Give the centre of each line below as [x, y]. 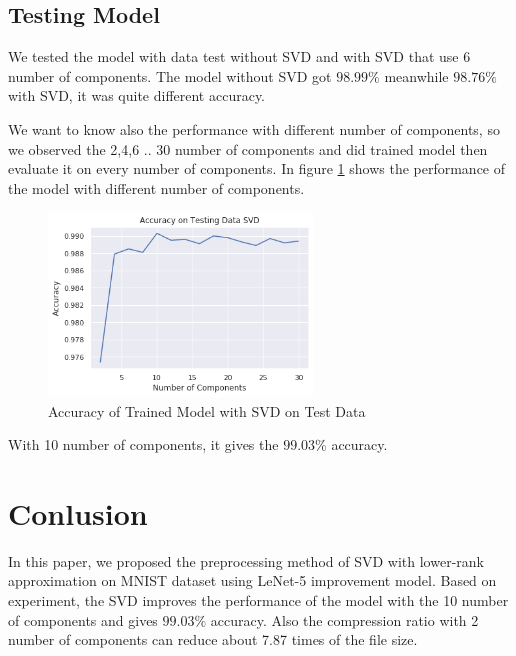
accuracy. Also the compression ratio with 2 [344, 619]
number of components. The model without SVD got [170, 75]
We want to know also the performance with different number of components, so [254, 128]
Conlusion [78, 512]
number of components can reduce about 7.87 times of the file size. [213, 639]
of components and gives [83, 619]
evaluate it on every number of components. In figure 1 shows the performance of [257, 168]
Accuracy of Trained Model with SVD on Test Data [207, 410]
